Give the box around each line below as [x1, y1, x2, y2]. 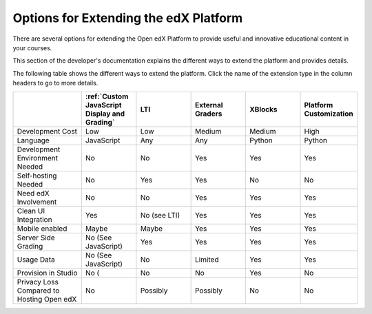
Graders [194, 109, 223, 118]
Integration [17, 214, 52, 224]
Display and [85, 109, 125, 118]
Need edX [17, 188, 50, 198]
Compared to [17, 286, 60, 295]
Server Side [17, 233, 55, 242]
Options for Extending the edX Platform [12, 10, 243, 25]
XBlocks [249, 104, 278, 114]
